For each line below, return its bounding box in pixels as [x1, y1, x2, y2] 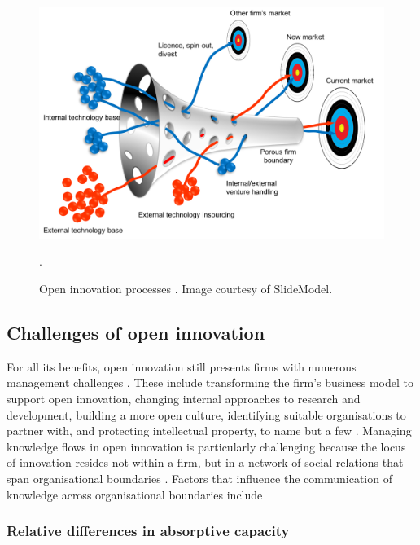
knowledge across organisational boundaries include [7, 486, 263, 503]
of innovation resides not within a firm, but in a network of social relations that [7, 454, 404, 471]
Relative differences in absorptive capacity [7, 521, 290, 541]
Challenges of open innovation [7, 320, 265, 345]
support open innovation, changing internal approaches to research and [7, 390, 361, 407]
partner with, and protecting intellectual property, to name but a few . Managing [7, 422, 412, 439]
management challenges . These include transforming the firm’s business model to [7, 374, 413, 391]
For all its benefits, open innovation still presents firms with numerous [7, 358, 357, 375]
